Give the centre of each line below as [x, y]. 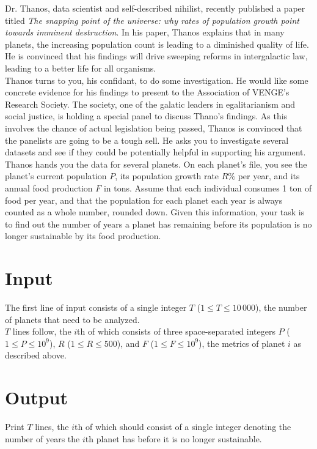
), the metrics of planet [242, 343]
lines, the [52, 427]
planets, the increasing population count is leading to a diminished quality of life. [157, 44]
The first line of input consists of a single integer [96, 307]
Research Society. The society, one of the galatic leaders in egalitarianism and [150, 104]
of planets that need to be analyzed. [72, 319]
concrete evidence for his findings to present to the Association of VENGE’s [147, 92]
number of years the [42, 438]
